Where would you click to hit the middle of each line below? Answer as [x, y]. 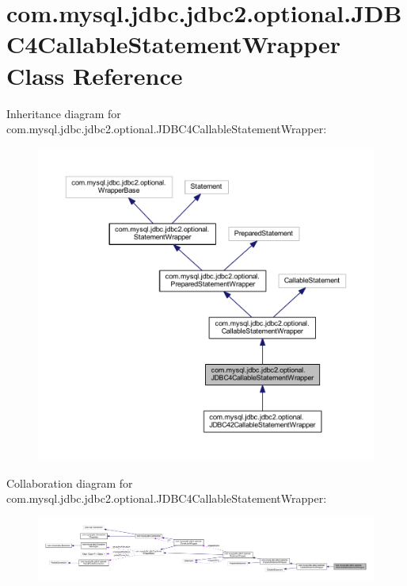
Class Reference [95, 75]
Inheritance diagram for [64, 113]
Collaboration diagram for [70, 483]
